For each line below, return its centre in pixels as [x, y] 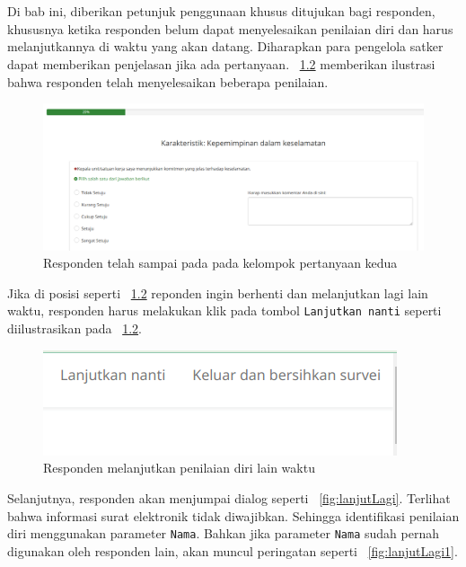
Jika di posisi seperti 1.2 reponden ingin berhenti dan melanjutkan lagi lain [218, 292]
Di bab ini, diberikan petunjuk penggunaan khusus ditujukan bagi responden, [221, 11]
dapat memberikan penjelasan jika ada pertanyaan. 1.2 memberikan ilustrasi [221, 63]
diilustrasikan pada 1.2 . [75, 328]
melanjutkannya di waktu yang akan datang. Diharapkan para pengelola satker [225, 46]
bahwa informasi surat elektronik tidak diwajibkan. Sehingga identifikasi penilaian [233, 515]
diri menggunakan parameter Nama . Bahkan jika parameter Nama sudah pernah [223, 533]
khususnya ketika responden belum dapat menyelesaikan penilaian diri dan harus [230, 28]
